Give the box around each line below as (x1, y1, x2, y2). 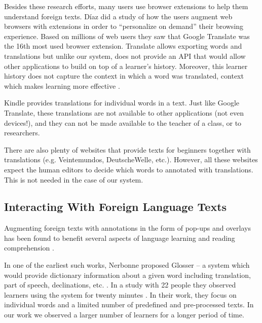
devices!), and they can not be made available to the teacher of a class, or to (4, 117, 242, 128)
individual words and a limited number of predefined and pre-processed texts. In (4, 299, 254, 310)
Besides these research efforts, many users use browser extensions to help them (4, 1, 248, 11)
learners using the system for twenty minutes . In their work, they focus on (4, 289, 237, 300)
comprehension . (4, 242, 54, 253)
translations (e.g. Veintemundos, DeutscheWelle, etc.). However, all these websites (4, 154, 258, 165)
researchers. (4, 127, 40, 138)
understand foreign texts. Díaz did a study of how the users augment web (4, 11, 233, 21)
